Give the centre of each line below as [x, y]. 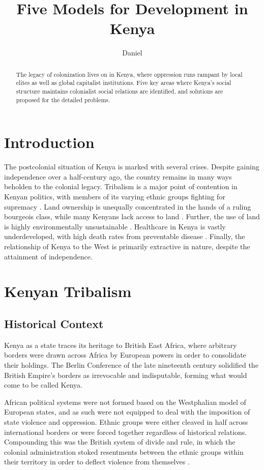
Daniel [132, 53]
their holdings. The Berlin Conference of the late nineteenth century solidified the [131, 364]
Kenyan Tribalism [68, 291]
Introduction [49, 142]
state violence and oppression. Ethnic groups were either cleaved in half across [126, 421]
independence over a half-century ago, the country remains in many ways [118, 176]
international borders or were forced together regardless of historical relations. [126, 432]
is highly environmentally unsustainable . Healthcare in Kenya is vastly [115, 226]
